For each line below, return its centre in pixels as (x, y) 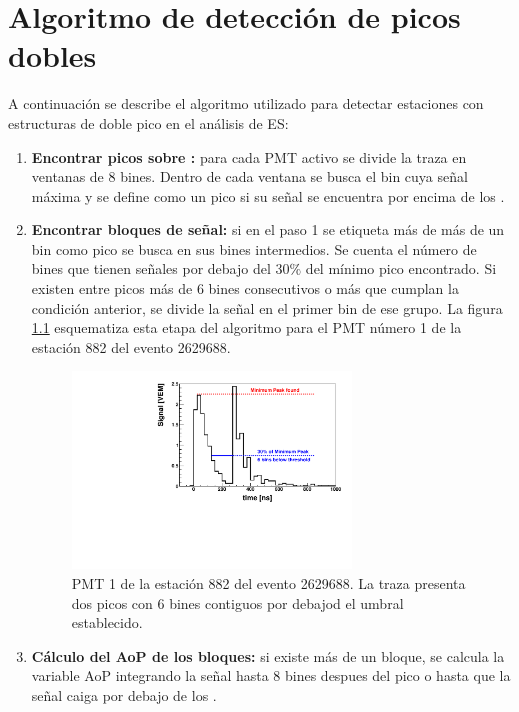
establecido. (107, 622)
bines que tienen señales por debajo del (151, 268)
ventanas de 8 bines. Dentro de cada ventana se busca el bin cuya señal (249, 176)
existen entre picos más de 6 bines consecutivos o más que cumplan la (245, 288)
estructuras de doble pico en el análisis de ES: (148, 122)
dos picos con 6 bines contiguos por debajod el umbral (237, 602)
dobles (52, 55)
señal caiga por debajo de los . (124, 694)
